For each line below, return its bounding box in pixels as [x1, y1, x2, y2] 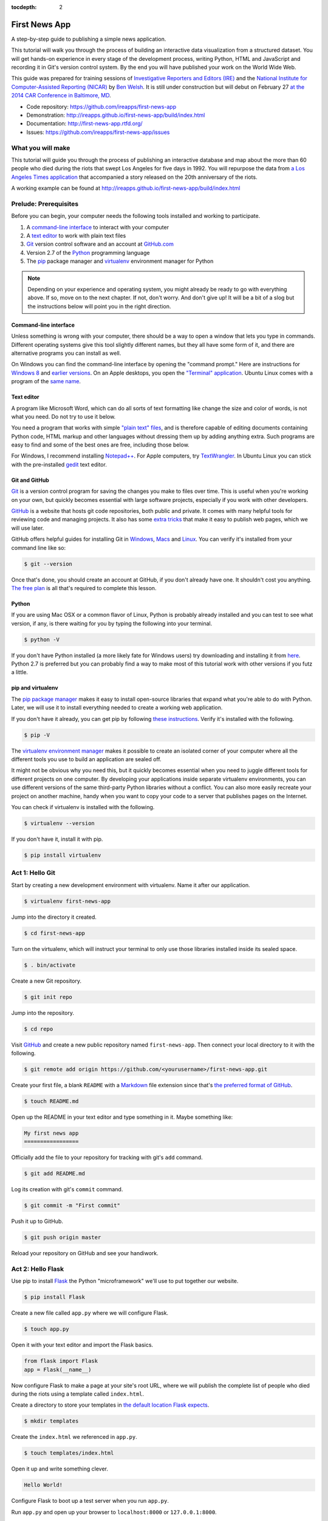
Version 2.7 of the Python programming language [26, 249, 150, 256]
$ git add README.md [24, 1170, 85, 1177]
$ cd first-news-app [24, 930, 85, 936]
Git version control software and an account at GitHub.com [26, 240, 174, 248]
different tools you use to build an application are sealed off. [11, 756, 162, 763]
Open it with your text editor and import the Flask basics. [11, 1342, 154, 1349]
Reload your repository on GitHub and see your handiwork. [11, 1250, 159, 1257]
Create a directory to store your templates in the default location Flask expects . [11, 1401, 210, 1408]
